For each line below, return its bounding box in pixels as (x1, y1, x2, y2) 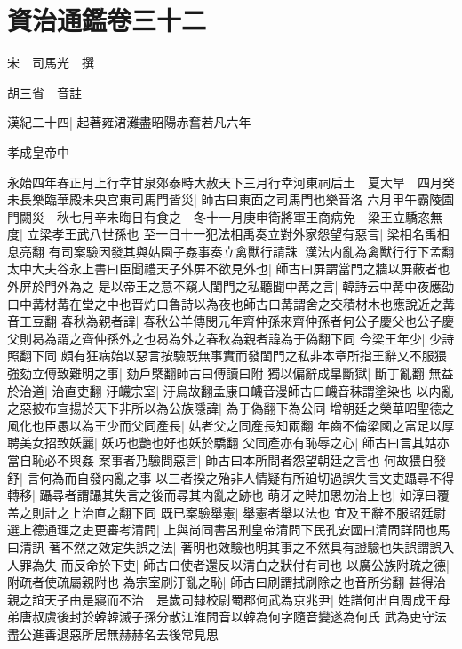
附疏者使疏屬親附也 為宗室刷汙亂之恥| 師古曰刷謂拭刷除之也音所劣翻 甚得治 (7, 573, 446, 591)
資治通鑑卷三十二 (7, 2, 207, 38)
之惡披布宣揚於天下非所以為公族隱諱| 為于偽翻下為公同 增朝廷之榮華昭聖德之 (7, 399, 455, 417)
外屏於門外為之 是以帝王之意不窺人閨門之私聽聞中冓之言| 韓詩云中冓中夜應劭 (7, 277, 455, 296)
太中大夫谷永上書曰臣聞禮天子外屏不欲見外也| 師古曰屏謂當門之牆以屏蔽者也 (7, 259, 450, 278)
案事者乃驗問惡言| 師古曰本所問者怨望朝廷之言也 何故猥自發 (98, 451, 446, 469)
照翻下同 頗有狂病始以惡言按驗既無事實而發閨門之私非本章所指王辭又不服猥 (7, 346, 447, 365)
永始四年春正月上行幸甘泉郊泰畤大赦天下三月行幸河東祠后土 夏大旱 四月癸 (7, 172, 455, 191)
